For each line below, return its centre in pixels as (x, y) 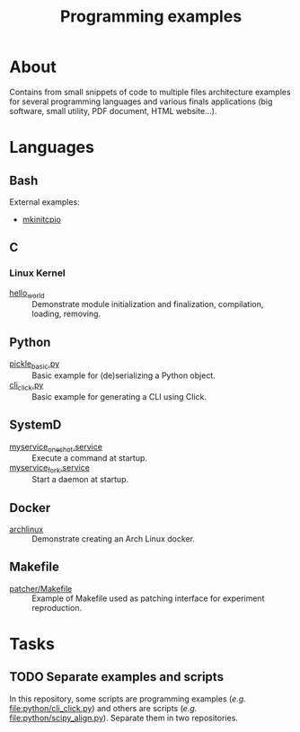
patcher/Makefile (41, 588)
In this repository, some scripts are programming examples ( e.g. (128, 699)
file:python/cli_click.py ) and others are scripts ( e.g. (103, 708)
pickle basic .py (35, 365)
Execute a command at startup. (90, 458)
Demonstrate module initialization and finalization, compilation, (148, 304)
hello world (27, 294)
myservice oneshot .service (56, 448)
